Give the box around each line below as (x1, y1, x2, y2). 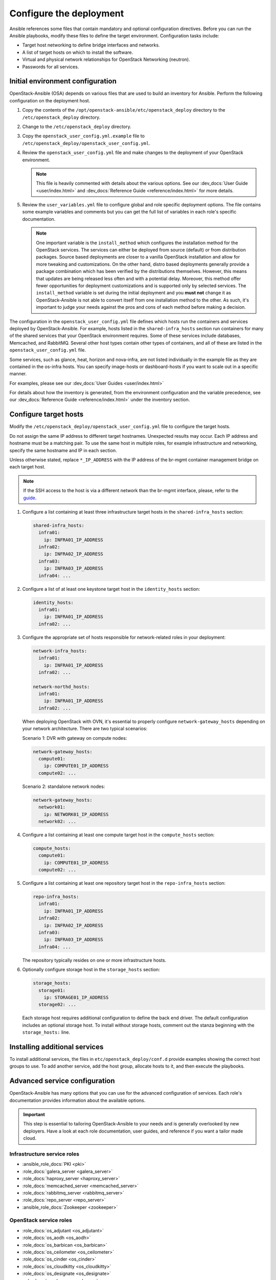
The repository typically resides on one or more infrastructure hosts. (22, 957, 167, 963)
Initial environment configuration (9, 77, 117, 86)
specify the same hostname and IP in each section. (9, 447, 117, 453)
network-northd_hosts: (33, 684, 90, 690)
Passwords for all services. (22, 63, 79, 70)
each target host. (9, 464, 45, 470)
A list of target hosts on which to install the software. (22, 49, 133, 55)
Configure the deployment (9, 8, 124, 19)
